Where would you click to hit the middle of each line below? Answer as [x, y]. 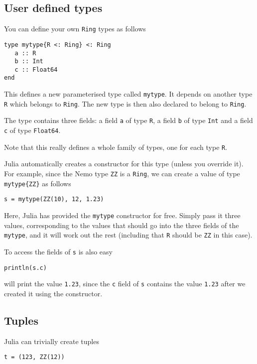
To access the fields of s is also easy [58, 251]
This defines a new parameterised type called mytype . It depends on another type [128, 94]
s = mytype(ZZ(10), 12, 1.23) [54, 199]
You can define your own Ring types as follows [75, 29]
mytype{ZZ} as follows [38, 183]
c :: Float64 [36, 69]
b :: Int [29, 61]
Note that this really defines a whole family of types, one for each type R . [116, 147]
